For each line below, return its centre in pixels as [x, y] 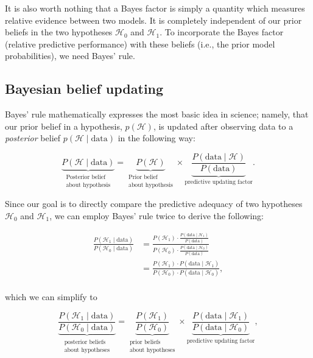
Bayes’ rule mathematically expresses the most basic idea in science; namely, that [157, 114]
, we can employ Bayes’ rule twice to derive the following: [156, 215]
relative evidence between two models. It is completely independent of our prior [153, 20]
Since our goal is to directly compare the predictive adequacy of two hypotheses [154, 204]
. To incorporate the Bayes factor [222, 32]
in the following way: [156, 138]
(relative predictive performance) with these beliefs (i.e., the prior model [140, 44]
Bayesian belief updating [84, 89]
